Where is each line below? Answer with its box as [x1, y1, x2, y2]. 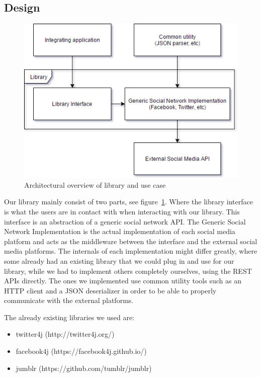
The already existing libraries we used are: [4, 312, 134, 322]
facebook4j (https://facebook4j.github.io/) [16, 346, 147, 356]
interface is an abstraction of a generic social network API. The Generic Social [4, 216, 246, 227]
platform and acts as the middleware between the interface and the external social [4, 236, 257, 246]
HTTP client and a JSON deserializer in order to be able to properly [4, 285, 217, 295]
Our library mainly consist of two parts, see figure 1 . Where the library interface [4, 196, 253, 207]
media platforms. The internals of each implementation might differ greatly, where [4, 246, 257, 256]
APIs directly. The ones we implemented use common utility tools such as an [4, 275, 241, 286]
